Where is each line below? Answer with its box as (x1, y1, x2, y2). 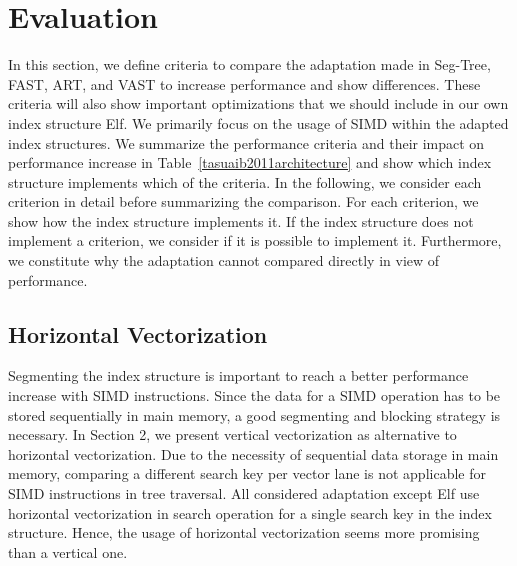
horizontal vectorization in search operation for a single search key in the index (8, 502, 492, 523)
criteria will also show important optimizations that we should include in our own (8, 93, 509, 114)
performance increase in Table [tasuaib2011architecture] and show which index (8, 152, 492, 173)
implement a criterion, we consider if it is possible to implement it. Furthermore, (8, 230, 502, 251)
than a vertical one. (8, 541, 128, 562)
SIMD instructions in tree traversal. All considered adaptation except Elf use (8, 483, 480, 504)
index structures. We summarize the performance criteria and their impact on (8, 132, 485, 153)
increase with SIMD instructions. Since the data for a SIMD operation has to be (8, 385, 501, 406)
